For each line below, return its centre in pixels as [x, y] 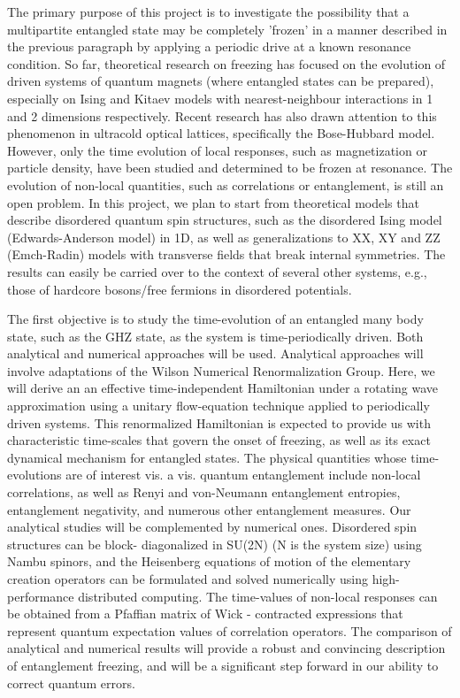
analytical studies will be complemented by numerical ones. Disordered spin [212, 527]
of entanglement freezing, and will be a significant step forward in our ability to [223, 665]
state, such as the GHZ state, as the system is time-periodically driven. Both [215, 336]
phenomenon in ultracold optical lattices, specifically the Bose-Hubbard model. [221, 133]
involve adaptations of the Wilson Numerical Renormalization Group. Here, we [221, 370]
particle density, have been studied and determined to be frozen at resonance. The [230, 168]
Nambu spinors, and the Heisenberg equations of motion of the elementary [209, 561]
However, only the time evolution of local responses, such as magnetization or [217, 150]
